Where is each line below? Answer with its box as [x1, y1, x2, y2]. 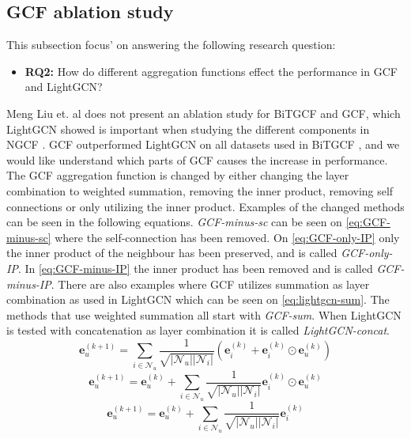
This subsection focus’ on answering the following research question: [6, 36, 336, 53]
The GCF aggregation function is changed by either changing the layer [6, 167, 349, 184]
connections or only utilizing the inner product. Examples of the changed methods [6, 198, 405, 214]
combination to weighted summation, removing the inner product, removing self [6, 182, 394, 199]
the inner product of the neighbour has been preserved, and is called [6, 244, 337, 261]
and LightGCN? [25, 78, 103, 95]
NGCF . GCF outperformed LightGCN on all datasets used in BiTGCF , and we [6, 136, 400, 153]
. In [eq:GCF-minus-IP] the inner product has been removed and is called [17, 259, 373, 276]
